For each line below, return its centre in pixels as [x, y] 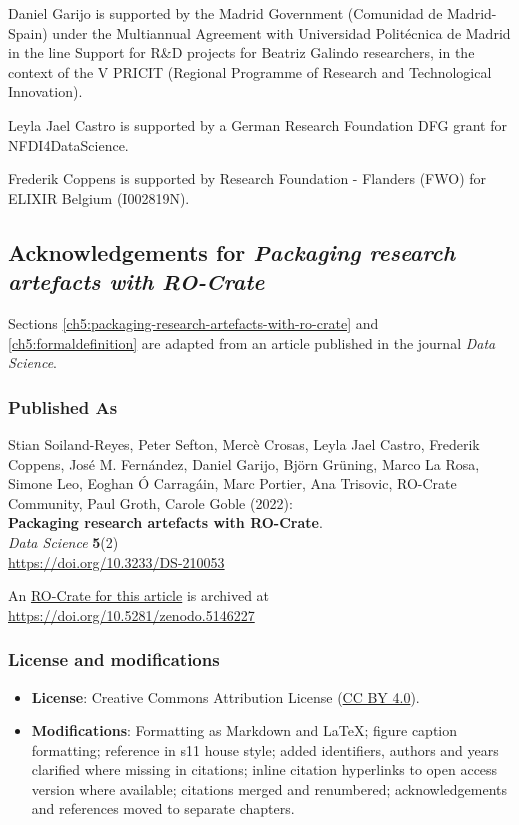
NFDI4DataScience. [68, 144]
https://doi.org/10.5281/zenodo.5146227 [131, 614]
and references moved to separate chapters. [163, 808]
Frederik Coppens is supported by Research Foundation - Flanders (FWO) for [247, 178]
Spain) [28, 32]
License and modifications [114, 659]
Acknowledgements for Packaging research [232, 251]
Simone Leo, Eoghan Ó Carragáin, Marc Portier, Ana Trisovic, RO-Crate [232, 483]
